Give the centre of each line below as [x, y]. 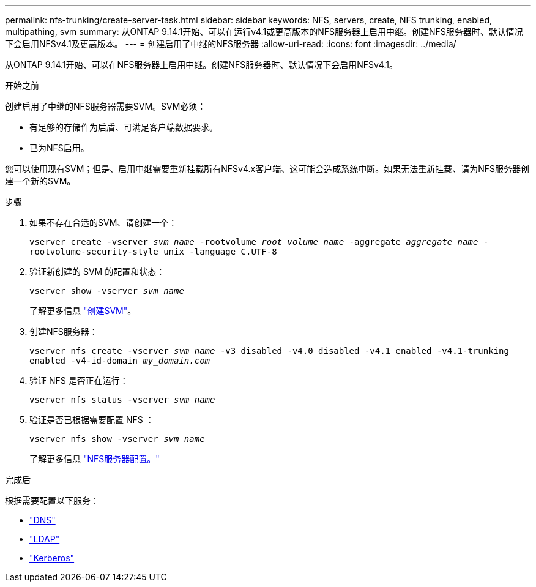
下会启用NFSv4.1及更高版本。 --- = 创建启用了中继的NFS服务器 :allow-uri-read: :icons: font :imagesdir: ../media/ [231, 44]
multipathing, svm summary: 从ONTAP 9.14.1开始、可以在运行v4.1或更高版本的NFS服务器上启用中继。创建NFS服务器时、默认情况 [264, 32]
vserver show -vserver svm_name [107, 291]
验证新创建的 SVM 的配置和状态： [97, 271]
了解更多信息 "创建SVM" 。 [83, 311]
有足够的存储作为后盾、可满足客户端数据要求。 [124, 127]
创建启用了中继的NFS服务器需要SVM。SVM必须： [106, 106]
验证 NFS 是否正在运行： [79, 380]
